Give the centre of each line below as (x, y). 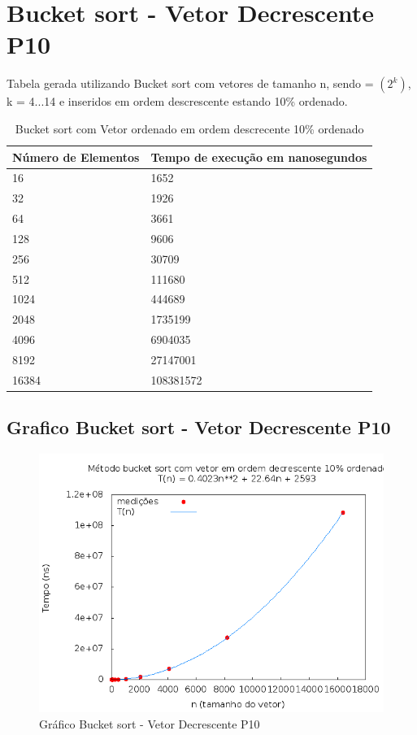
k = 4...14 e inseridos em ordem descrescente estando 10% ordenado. (177, 101)
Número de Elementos (76, 157)
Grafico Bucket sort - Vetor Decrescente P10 (199, 427)
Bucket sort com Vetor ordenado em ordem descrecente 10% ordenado (189, 128)
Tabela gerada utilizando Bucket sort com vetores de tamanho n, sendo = (190, 83)
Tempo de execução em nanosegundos (259, 157)
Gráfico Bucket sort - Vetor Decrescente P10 (150, 723)
